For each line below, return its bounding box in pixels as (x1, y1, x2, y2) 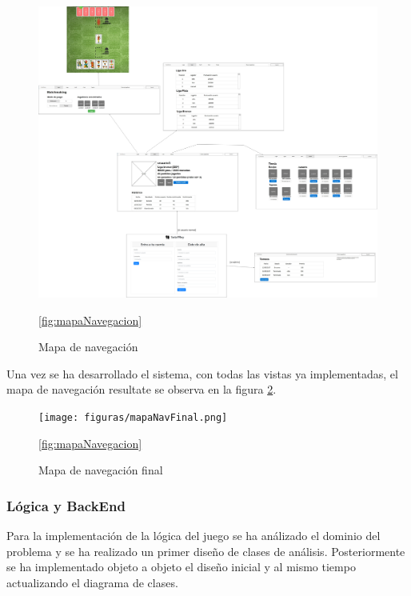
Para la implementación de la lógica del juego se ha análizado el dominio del (6, 526, 381, 543)
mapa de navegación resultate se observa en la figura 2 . (6, 381, 277, 398)
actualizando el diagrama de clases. (6, 574, 178, 590)
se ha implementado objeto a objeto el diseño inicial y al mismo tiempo (6, 558, 356, 575)
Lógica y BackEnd (6, 495, 126, 515)
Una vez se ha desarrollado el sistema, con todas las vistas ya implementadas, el (6, 365, 398, 382)
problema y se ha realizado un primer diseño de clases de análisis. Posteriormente (6, 542, 405, 559)
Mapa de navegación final (38, 462, 163, 478)
